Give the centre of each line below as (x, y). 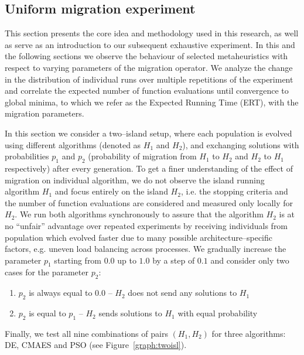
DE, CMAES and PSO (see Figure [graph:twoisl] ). (96, 345)
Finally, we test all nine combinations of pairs (86, 333)
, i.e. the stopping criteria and (234, 191)
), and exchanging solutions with (241, 144)
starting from (78, 260)
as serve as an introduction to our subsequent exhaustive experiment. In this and (150, 44)
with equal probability (218, 313)
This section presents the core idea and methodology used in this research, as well (152, 33)
